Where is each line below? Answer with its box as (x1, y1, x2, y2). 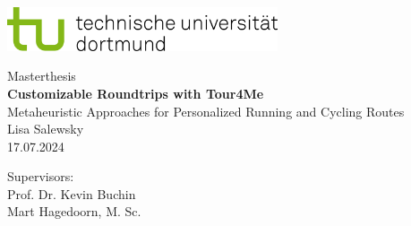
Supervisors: (7, 167, 74, 186)
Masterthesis (7, 66, 76, 85)
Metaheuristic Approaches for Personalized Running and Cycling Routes (7, 101, 405, 120)
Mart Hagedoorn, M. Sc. (7, 202, 141, 221)
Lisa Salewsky (7, 119, 84, 138)
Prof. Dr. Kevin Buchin (7, 184, 136, 203)
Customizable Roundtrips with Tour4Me (7, 83, 264, 102)
